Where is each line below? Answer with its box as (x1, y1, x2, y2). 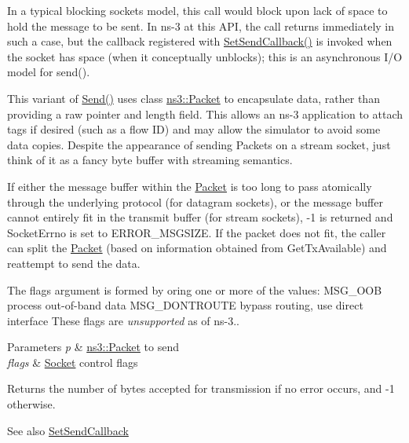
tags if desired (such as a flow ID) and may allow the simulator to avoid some (7, 121, 381, 137)
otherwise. (7, 396, 56, 412)
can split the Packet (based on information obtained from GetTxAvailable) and (7, 240, 387, 256)
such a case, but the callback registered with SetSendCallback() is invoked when (7, 33, 393, 49)
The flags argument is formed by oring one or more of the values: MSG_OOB (7, 281, 382, 298)
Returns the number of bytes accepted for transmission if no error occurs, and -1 (7, 380, 395, 397)
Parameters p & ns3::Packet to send (7, 339, 180, 355)
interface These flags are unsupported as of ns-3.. (7, 312, 240, 328)
